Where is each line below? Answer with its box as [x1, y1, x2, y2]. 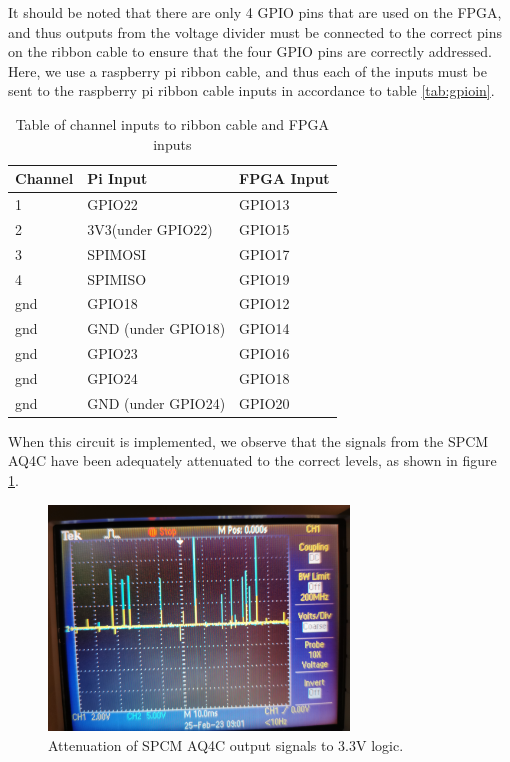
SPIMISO [87, 268, 147, 289]
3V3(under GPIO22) [87, 218, 213, 239]
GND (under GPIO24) [87, 392, 226, 413]
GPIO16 [239, 343, 290, 364]
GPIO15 [239, 218, 290, 239]
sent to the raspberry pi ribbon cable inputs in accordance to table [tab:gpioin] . [8, 80, 495, 101]
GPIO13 [239, 194, 290, 214]
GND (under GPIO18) [87, 318, 226, 339]
